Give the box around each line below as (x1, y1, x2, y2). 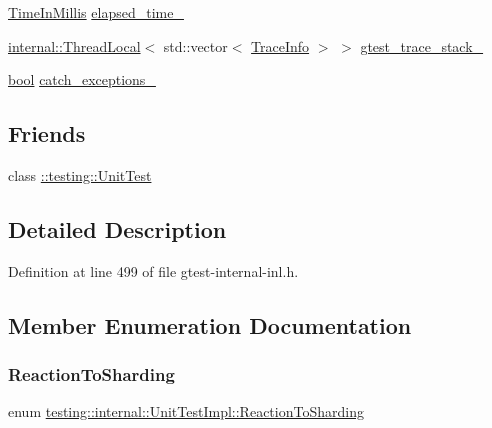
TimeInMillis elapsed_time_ (8, 2, 184, 22)
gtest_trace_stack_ (360, 35, 484, 56)
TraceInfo (251, 35, 310, 56)
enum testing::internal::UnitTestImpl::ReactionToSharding (8, 401, 364, 422)
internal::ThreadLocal (8, 35, 141, 56)
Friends (8, 118, 86, 149)
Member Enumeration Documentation (8, 309, 412, 340)
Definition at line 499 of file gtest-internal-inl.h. (8, 260, 299, 281)
